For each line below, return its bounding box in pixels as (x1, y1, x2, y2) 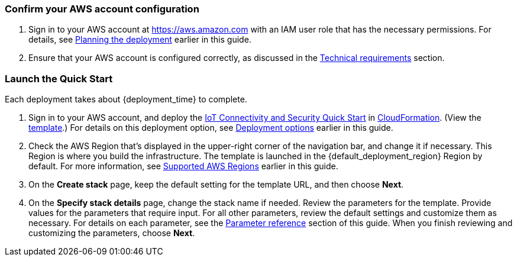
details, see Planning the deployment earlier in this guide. (28, 34, 251, 45)
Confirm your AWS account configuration (5, 3, 199, 15)
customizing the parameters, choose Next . (28, 228, 195, 239)
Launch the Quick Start (5, 72, 113, 85)
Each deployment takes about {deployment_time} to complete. (5, 94, 247, 105)
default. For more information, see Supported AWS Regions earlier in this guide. (28, 161, 338, 172)
